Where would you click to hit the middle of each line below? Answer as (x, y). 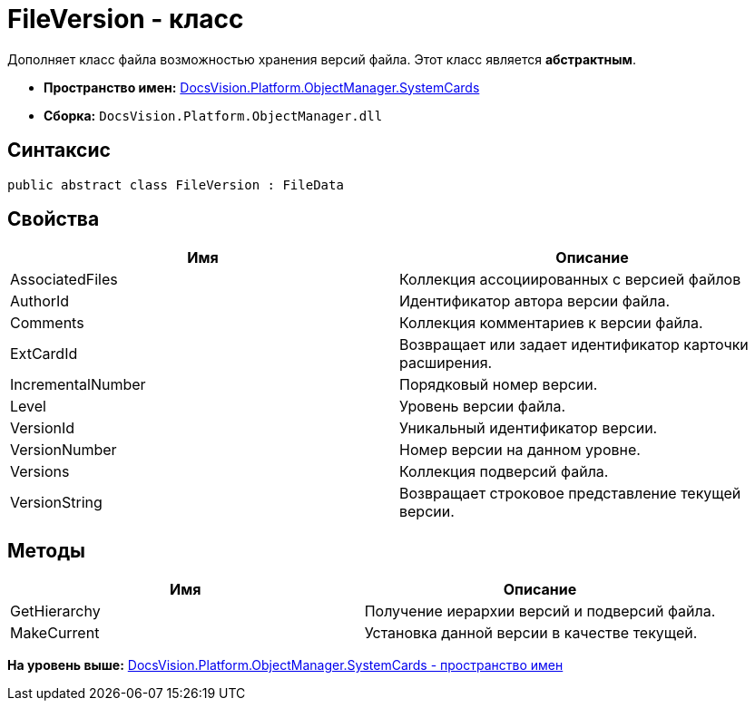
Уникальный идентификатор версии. (529, 428)
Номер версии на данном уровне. (520, 450)
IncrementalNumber (78, 385)
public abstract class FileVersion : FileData (176, 184)
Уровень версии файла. (483, 407)
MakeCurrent (55, 633)
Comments (47, 323)
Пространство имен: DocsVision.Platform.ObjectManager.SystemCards (262, 87)
